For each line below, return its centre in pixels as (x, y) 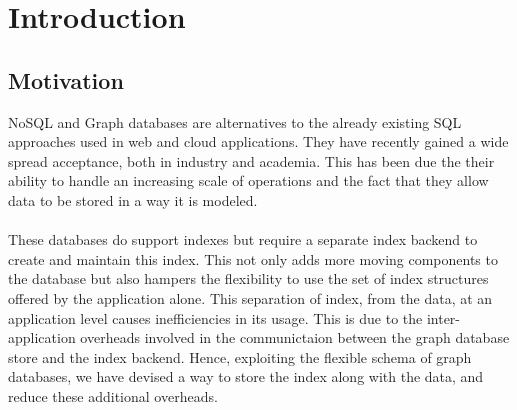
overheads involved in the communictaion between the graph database (295, 337)
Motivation (66, 79)
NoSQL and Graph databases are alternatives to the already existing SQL (235, 121)
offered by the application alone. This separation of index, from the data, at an (250, 297)
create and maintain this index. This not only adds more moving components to (253, 258)
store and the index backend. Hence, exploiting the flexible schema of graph (240, 356)
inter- (443, 317)
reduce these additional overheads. (113, 395)
